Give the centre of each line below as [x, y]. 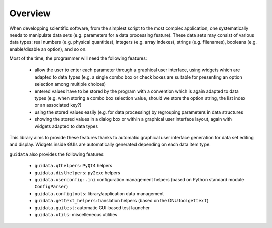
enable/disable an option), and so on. [48, 49]
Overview [30, 13]
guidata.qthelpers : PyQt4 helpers [74, 166]
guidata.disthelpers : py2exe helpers [77, 172]
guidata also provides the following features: [57, 154]
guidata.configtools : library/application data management [99, 193]
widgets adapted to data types [66, 126]
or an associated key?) [58, 105]
